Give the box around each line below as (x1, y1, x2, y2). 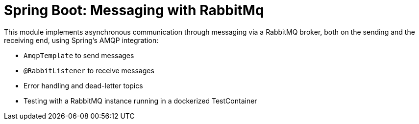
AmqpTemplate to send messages (24, 51, 134, 60)
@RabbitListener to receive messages (24, 66, 154, 75)
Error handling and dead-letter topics (24, 81, 143, 90)
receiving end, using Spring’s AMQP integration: (4, 36, 159, 44)
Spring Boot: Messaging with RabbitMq (4, 2, 264, 19)
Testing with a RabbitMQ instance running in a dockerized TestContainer (24, 96, 257, 105)
